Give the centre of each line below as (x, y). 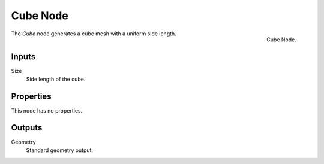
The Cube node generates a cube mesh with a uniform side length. (94, 34)
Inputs (23, 57)
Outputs (27, 128)
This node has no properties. (47, 110)
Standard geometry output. (59, 150)
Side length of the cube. (56, 79)
